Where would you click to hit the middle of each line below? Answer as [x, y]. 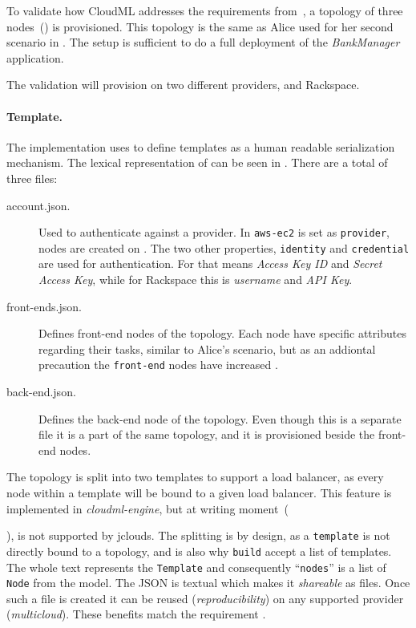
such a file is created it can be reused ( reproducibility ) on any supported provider [205, 598]
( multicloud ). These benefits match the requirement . [136, 614]
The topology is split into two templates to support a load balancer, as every [195, 477]
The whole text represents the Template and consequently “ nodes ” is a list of [196, 567]
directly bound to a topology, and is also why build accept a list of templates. [199, 551]
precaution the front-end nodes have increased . [158, 365]
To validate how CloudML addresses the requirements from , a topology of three [205, 10]
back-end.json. [41, 392]
